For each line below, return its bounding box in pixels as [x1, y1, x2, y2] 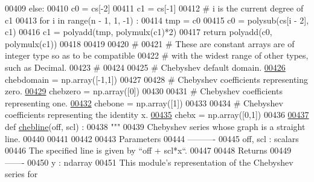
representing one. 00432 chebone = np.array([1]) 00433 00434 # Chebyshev [5, 96, 283, 109]
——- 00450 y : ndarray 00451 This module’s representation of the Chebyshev [5, 155, 293, 168]
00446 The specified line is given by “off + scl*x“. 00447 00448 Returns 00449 [5, 144, 292, 157]
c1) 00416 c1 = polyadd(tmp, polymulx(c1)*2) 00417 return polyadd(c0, [5, 25, 272, 38]
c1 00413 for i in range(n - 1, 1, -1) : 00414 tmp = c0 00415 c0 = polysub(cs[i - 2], [5, 13, 309, 26]
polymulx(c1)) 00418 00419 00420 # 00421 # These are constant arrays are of [5, 37, 295, 50]
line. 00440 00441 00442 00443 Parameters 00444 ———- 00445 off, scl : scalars [5, 132, 299, 145]
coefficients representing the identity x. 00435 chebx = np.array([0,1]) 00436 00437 [5, 108, 309, 121]
